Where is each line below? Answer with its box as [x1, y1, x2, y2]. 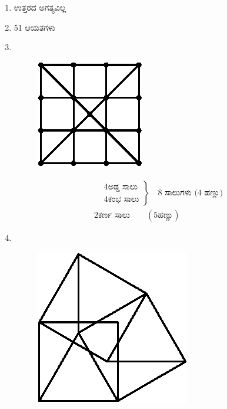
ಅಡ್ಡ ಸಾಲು [108, 183, 138, 192]
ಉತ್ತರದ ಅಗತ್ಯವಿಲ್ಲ [14, 1, 66, 13]
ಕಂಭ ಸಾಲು [108, 195, 139, 204]
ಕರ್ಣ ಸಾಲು [98, 211, 130, 220]
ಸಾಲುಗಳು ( [165, 189, 198, 198]
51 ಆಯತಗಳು [14, 21, 55, 33]
